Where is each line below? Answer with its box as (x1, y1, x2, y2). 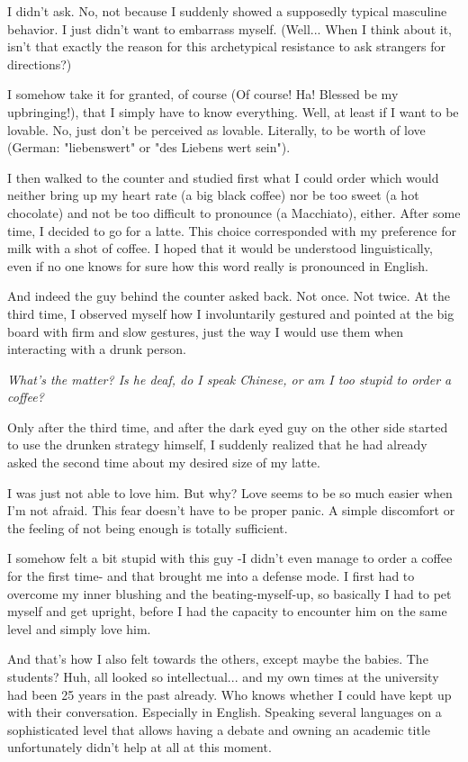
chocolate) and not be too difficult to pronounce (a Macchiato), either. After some (7, 203, 461, 222)
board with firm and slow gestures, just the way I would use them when (7, 322, 403, 340)
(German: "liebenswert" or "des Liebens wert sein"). (7, 138, 291, 157)
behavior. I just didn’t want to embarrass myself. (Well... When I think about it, (7, 19, 452, 38)
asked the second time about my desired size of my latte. (7, 453, 320, 472)
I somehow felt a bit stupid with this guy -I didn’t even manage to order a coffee (7, 549, 453, 567)
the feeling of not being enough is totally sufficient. (7, 518, 288, 537)
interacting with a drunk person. (7, 340, 186, 358)
